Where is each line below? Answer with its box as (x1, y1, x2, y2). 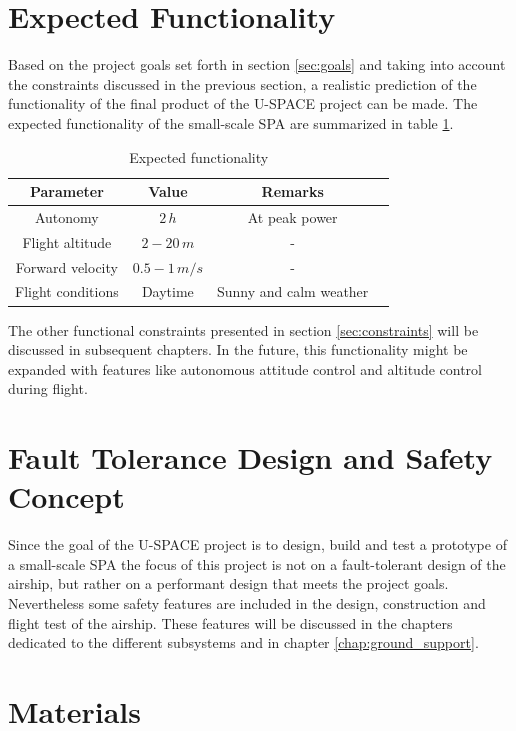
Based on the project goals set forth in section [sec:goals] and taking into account (8, 54, 506, 75)
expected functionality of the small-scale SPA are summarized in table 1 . (8, 112, 454, 133)
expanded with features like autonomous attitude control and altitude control (8, 358, 482, 379)
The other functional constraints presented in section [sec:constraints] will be (8, 319, 479, 340)
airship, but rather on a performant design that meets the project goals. (8, 573, 449, 594)
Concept (8, 476, 125, 517)
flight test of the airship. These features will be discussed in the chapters (8, 612, 453, 633)
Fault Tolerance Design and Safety (8, 437, 493, 478)
